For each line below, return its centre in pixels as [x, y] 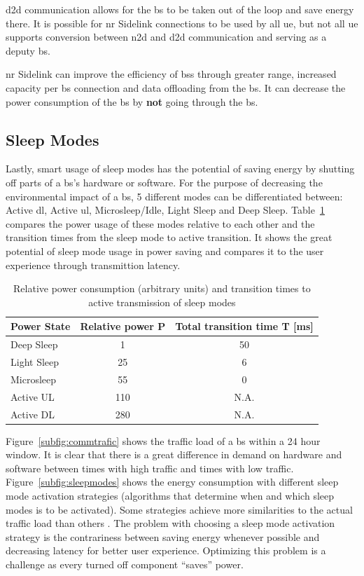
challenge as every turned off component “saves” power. [125, 564]
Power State [41, 326]
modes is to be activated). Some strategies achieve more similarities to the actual [179, 509]
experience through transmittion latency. [93, 265]
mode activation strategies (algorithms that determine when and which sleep [170, 495]
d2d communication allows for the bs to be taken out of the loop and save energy [180, 9]
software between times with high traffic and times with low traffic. [150, 468]
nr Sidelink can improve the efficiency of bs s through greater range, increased [171, 74]
